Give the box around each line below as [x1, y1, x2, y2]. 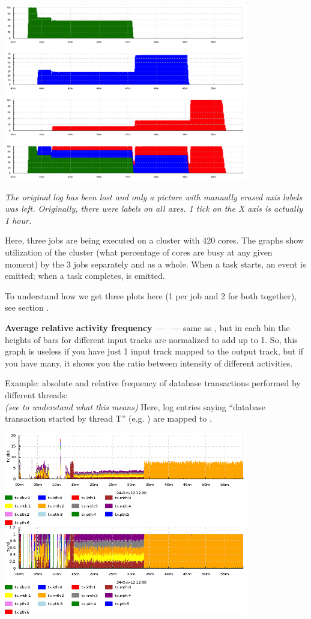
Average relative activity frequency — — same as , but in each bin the [5, 321, 290, 333]
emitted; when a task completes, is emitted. [5, 269, 165, 282]
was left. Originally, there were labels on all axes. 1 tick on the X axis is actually [5, 202, 303, 215]
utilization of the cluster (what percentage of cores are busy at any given [5, 246, 273, 258]
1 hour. [5, 214, 32, 226]
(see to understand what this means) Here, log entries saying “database [5, 400, 265, 413]
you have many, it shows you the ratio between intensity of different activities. [5, 356, 293, 369]
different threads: [5, 388, 68, 401]
